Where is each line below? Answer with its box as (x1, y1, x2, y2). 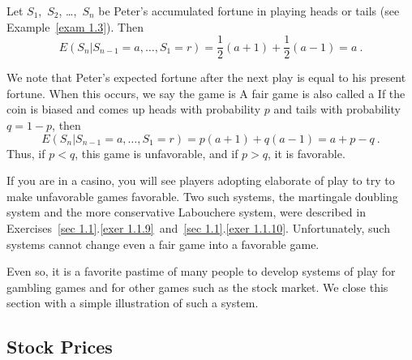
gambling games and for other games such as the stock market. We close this (6, 278, 388, 295)
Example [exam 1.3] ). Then (6, 18, 144, 35)
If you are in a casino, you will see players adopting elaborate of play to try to (6, 172, 395, 189)
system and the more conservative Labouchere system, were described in (6, 204, 366, 221)
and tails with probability (273, 101, 401, 118)
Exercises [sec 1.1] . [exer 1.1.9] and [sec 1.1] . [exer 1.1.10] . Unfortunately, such (6, 220, 390, 236)
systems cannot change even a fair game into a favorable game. (6, 235, 320, 252)
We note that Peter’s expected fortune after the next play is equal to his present (6, 69, 406, 86)
